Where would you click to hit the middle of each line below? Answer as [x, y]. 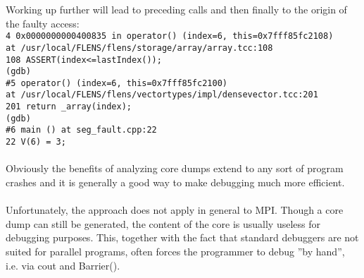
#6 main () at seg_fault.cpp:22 [81, 130]
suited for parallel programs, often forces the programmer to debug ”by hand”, [175, 251]
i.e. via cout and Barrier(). [63, 265]
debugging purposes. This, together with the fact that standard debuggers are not [182, 237]
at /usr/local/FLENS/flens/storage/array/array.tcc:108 [139, 48]
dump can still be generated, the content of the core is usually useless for [163, 223]
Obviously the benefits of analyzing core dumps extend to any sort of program [175, 168]
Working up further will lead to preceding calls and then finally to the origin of [176, 9]
